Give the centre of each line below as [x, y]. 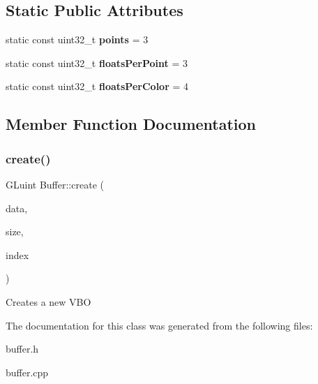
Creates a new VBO [48, 301]
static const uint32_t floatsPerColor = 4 [97, 86]
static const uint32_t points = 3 [77, 39]
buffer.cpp [27, 372]
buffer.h [22, 349]
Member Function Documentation [131, 124]
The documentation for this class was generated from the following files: [159, 325]
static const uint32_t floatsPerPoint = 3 [97, 62]
